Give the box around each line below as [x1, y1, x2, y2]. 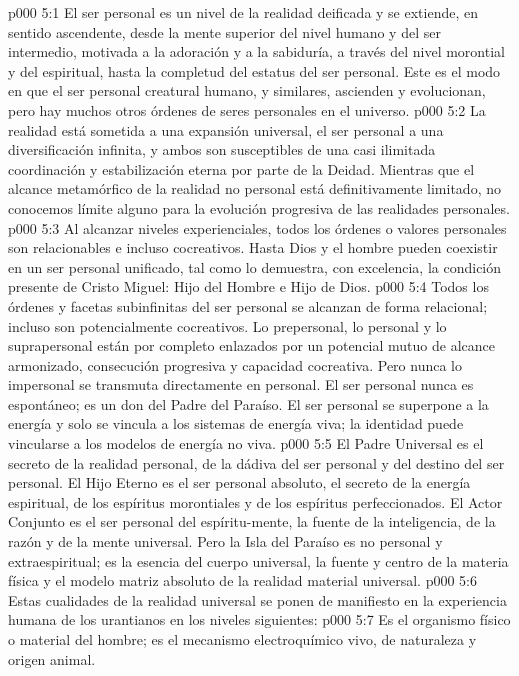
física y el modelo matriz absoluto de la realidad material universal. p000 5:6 [8, 570, 477, 591]
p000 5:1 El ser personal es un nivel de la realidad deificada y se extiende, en [8, 2, 478, 22]
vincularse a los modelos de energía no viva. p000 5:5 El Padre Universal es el [8, 433, 484, 454]
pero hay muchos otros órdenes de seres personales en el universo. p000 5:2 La [8, 99, 486, 120]
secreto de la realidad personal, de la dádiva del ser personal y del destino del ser [8, 452, 505, 473]
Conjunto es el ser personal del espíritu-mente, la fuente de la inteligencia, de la [8, 511, 496, 532]
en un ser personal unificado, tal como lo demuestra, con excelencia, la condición [8, 256, 502, 277]
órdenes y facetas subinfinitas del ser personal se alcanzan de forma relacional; [8, 295, 488, 316]
